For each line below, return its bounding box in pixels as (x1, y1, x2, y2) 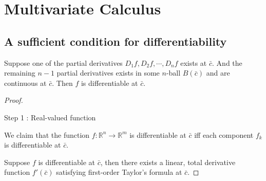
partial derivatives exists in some (56, 67, 160, 78)
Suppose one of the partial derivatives (4, 57, 123, 68)
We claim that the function (4, 129, 90, 140)
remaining (4, 67, 35, 78)
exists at (180, 57, 207, 68)
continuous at (4, 77, 47, 88)
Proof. (4, 95, 23, 105)
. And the (212, 57, 242, 68)
